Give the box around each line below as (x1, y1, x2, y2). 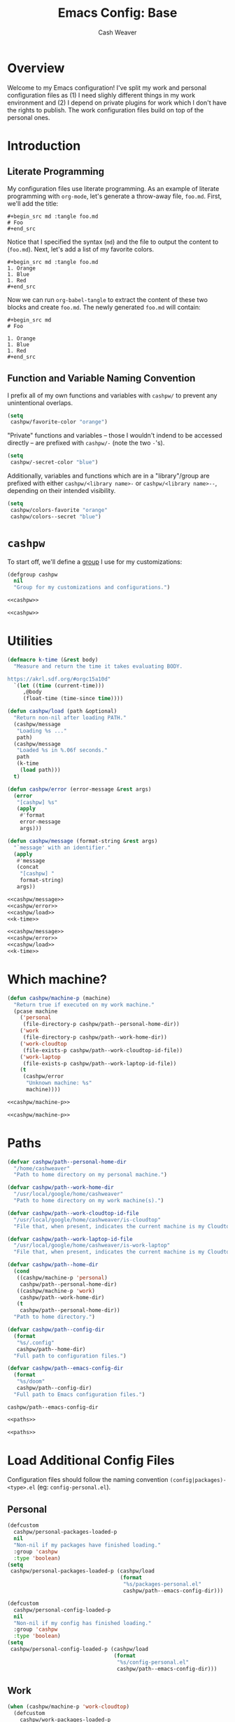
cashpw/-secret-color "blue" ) (10, 459, 99, 466)
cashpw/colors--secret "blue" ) (10, 513, 101, 520)
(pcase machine (13, 1008, 58, 1015)
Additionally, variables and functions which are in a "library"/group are (7, 472, 210, 480)
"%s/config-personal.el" (116, 1659, 190, 1666)
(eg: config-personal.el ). (37, 1483, 111, 1492)
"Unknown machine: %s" (25, 1079, 92, 1086)
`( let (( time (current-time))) (13, 682, 105, 689)
